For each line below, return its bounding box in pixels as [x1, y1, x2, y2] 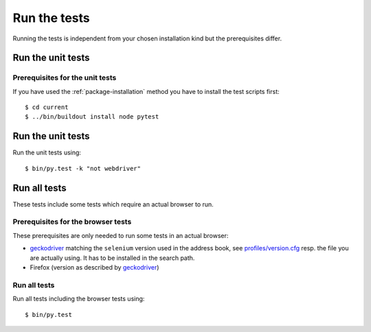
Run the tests [12, 10, 91, 25]
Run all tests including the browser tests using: [12, 295, 145, 303]
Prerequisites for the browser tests [12, 217, 132, 226]
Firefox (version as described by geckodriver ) [30, 263, 159, 271]
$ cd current [25, 104, 69, 111]
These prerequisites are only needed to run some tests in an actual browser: [12, 231, 229, 239]
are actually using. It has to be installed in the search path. [30, 254, 195, 262]
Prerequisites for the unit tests [12, 73, 117, 82]
